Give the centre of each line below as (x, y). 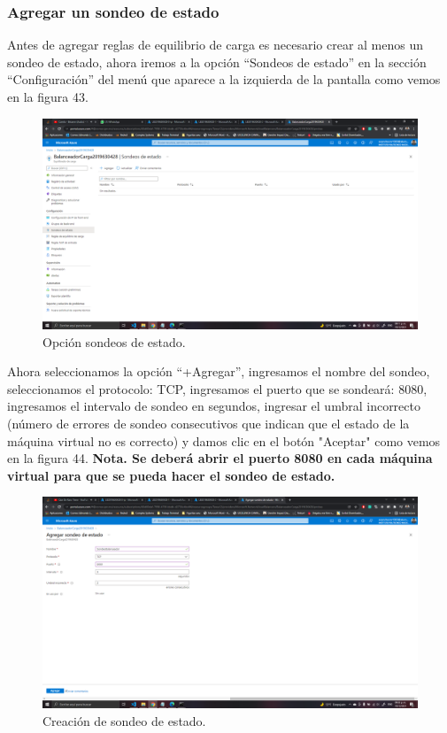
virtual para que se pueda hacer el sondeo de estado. (171, 475)
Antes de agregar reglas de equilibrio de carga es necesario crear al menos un (216, 45)
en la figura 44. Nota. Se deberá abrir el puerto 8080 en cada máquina (220, 458)
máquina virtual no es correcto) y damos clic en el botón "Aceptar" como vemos (224, 440)
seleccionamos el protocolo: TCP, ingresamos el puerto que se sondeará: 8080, (217, 388)
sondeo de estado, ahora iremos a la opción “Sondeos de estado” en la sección (217, 62)
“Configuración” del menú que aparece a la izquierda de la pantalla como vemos (224, 79)
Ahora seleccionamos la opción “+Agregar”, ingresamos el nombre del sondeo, (219, 371)
